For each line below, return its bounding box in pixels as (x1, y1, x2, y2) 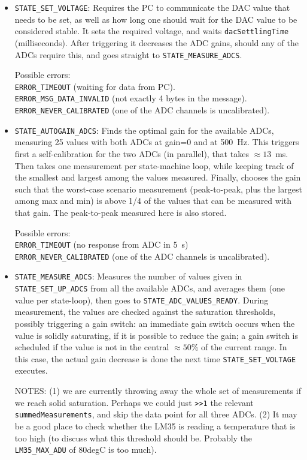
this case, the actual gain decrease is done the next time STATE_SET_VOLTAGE (14, 352, 296, 365)
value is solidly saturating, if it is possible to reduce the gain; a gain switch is (14, 329, 298, 341)
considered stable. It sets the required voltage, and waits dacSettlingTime (14, 25, 289, 37)
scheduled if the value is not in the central (14, 341, 169, 353)
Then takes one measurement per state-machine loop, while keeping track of (14, 159, 294, 172)
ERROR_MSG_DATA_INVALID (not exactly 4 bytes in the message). (14, 92, 247, 104)
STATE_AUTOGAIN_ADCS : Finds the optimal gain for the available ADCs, (14, 124, 274, 136)
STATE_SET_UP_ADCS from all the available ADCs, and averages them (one (14, 282, 285, 294)
